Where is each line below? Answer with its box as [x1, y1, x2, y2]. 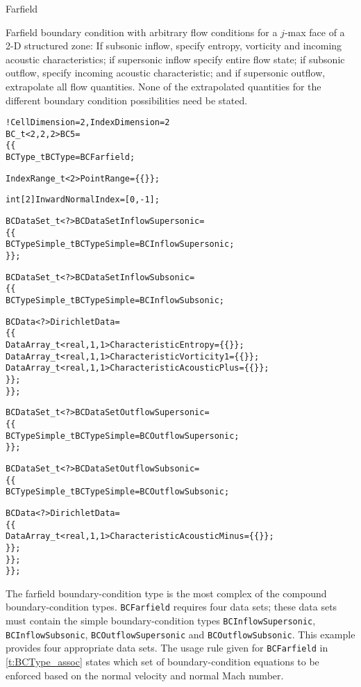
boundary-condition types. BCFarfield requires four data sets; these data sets [6, 599, 337, 614]
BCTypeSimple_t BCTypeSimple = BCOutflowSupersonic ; [6, 430, 240, 441]
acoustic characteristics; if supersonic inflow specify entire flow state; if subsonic [6, 51, 345, 66]
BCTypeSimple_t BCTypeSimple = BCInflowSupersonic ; [6, 239, 235, 250]
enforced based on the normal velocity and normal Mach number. [6, 668, 284, 682]
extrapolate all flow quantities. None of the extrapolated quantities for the [6, 79, 321, 93]
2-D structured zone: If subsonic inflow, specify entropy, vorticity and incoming [6, 38, 342, 53]
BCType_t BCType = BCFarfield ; [6, 152, 135, 163]
